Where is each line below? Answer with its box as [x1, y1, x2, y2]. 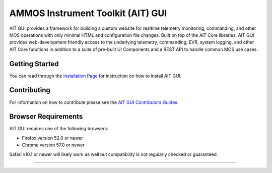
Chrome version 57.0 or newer [22, 142, 85, 148]
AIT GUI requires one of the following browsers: [9, 126, 108, 132]
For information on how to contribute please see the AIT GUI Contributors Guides [9, 99, 177, 105]
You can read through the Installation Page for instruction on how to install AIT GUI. [9, 73, 182, 79]
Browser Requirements [9, 112, 83, 121]
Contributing [9, 86, 50, 94]
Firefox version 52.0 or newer [22, 135, 83, 141]
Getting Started [9, 60, 59, 68]
